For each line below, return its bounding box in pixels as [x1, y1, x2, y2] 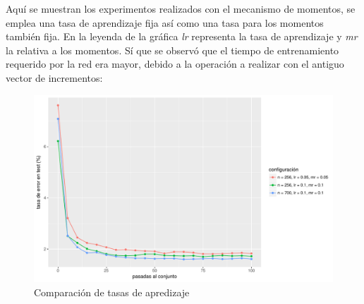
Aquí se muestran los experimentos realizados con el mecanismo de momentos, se [6, 1, 356, 16]
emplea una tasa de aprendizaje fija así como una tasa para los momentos [6, 15, 324, 30]
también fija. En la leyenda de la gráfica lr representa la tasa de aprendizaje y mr [6, 29, 358, 44]
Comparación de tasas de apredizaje [34, 284, 190, 299]
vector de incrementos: [6, 70, 103, 85]
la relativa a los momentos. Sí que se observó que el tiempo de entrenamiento [6, 42, 339, 57]
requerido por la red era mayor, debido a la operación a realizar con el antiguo [6, 56, 344, 71]
